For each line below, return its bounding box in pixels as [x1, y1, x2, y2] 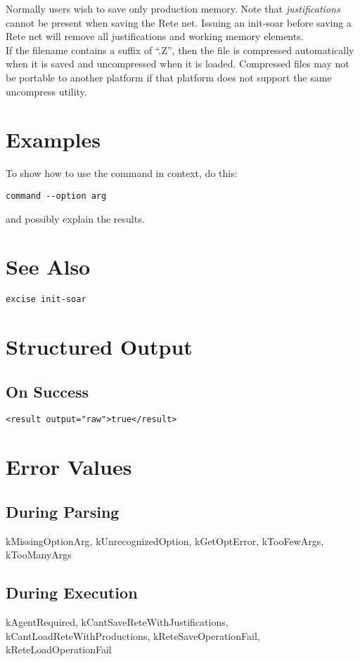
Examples [6, 125, 101, 154]
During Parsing [6, 500, 120, 522]
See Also [6, 252, 91, 281]
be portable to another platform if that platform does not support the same [6, 70, 332, 84]
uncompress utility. [6, 84, 87, 98]
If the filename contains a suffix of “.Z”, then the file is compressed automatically [6, 42, 354, 57]
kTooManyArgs [6, 547, 72, 562]
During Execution [6, 582, 138, 603]
